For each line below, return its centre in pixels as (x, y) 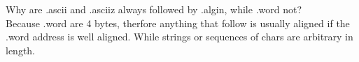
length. (21, 50)
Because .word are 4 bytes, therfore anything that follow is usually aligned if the (178, 23)
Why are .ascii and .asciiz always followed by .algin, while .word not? (154, 9)
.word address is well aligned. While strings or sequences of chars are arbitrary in (179, 37)
